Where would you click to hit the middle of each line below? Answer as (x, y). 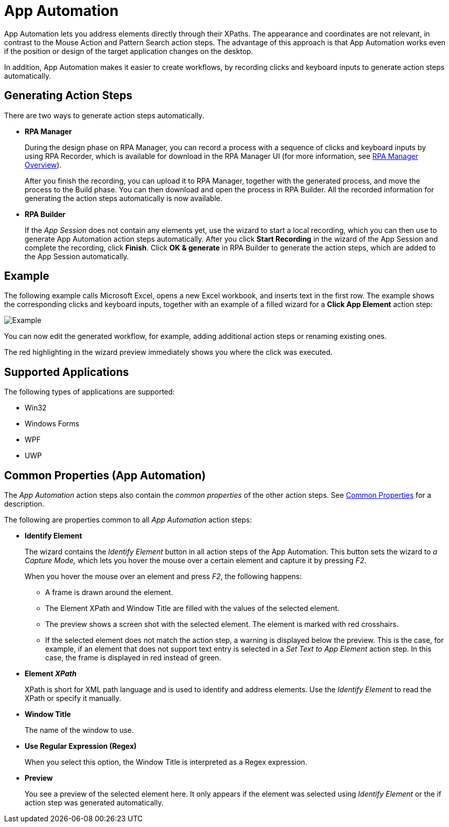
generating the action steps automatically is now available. (124, 198)
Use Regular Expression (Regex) (81, 746)
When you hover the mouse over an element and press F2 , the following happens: (163, 577)
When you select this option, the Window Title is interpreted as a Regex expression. (166, 762)
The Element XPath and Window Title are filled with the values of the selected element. (192, 608)
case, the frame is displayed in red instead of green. (133, 658)
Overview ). (43, 165)
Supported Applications (67, 372)
